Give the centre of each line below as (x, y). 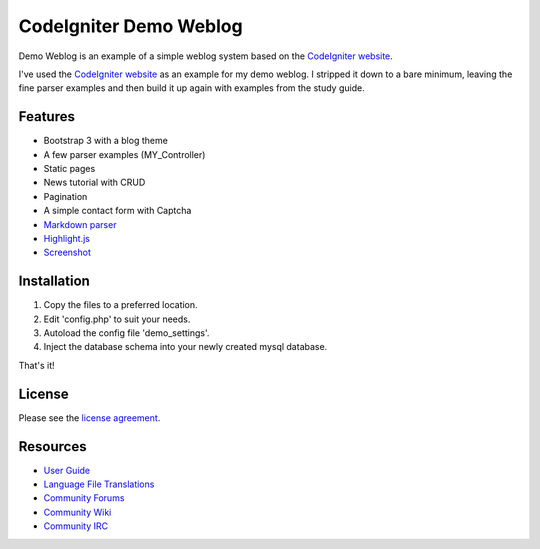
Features (46, 116)
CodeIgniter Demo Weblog (131, 26)
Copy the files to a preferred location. (121, 305)
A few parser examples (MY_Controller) (124, 154)
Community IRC (76, 526)
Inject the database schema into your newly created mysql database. (185, 347)
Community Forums (84, 498)
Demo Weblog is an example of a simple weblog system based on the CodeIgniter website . (206, 56)
